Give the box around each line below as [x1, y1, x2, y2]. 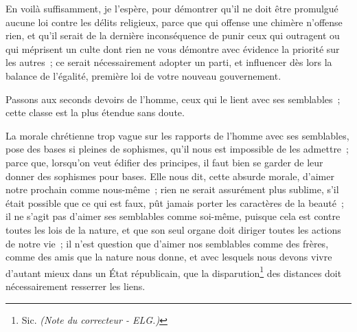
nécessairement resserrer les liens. [5, 278, 146, 293]
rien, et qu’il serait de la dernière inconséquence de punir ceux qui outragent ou [5, 28, 340, 43]
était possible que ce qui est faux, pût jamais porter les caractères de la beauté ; [5, 195, 344, 210]
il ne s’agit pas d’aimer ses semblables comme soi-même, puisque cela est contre [5, 209, 341, 223]
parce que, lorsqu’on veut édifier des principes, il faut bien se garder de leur [5, 155, 323, 169]
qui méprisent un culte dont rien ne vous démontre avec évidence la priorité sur [5, 41, 340, 56]
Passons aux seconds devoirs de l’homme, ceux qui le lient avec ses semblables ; [5, 91, 341, 106]
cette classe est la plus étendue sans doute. [5, 105, 185, 120]
